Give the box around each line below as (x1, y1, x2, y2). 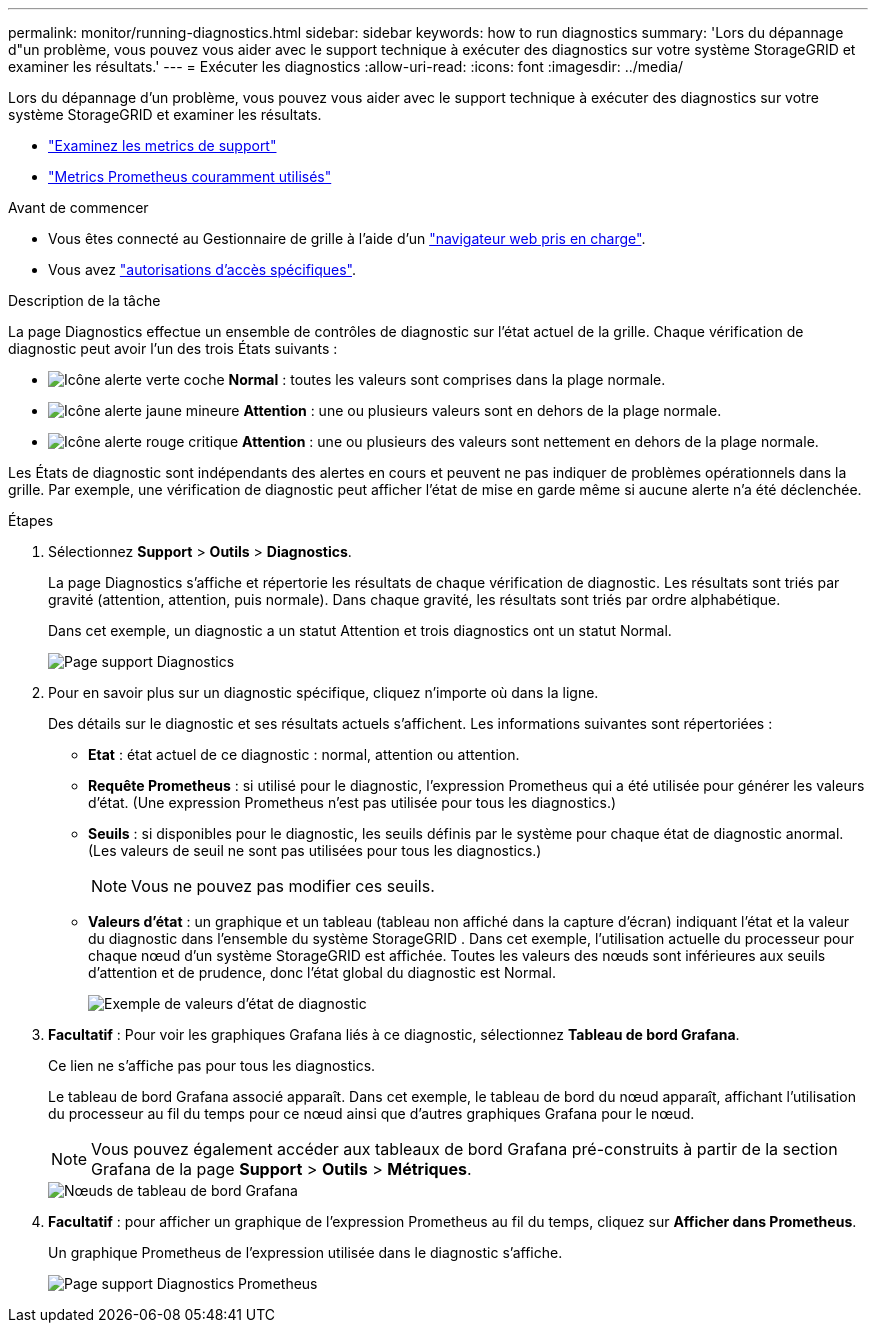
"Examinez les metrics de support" (48, 137, 277, 154)
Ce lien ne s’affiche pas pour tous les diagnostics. (48, 1057, 376, 1074)
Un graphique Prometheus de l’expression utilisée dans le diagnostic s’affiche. (48, 1244, 563, 1261)
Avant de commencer (8, 199, 149, 216)
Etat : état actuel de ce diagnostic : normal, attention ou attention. (88, 746, 520, 763)
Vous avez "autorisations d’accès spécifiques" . (48, 261, 357, 278)
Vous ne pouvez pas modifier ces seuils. (131, 876, 435, 896)
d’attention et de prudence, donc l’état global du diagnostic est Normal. (88, 964, 556, 981)
